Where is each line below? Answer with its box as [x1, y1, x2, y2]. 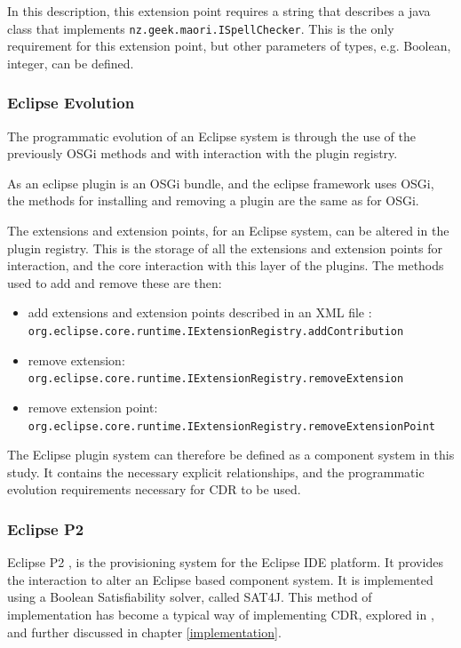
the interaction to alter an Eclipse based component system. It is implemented [7, 570, 433, 588]
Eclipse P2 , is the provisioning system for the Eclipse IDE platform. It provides [7, 553, 443, 572]
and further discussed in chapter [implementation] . [7, 622, 282, 641]
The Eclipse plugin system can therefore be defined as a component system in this [7, 445, 455, 464]
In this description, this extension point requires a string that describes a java [7, 2, 431, 20]
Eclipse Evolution [7, 92, 135, 114]
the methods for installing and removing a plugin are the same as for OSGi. [7, 191, 419, 210]
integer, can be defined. [7, 53, 134, 72]
